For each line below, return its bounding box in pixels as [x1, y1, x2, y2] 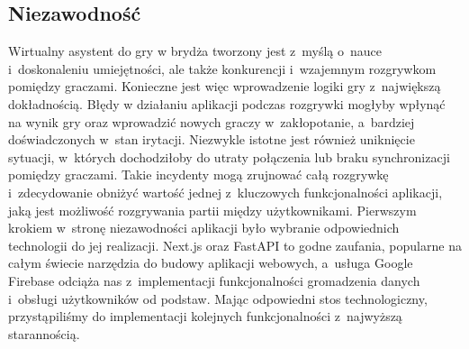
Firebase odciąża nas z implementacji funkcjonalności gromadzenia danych [8, 271, 420, 289]
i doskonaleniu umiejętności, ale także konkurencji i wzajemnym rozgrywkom [8, 59, 437, 78]
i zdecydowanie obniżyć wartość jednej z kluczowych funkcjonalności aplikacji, [8, 182, 443, 201]
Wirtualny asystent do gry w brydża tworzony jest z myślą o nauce [8, 41, 383, 60]
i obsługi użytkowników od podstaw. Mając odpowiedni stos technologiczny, [8, 289, 428, 308]
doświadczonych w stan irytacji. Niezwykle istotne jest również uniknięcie [8, 130, 415, 149]
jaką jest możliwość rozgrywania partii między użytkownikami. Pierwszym [8, 200, 417, 219]
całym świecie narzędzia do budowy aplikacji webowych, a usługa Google [8, 253, 413, 272]
